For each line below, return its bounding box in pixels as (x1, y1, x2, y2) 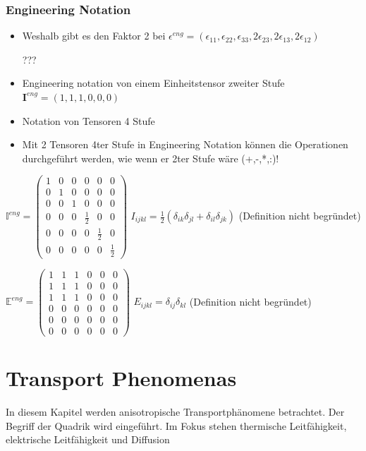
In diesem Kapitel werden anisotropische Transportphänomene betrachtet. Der (6, 404, 345, 419)
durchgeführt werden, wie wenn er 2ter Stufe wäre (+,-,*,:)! (22, 150, 279, 165)
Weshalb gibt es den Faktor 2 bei (22, 28, 166, 43)
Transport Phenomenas (6, 363, 237, 392)
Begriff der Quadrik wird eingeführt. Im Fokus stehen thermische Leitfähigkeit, (6, 418, 347, 433)
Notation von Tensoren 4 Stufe (22, 113, 155, 128)
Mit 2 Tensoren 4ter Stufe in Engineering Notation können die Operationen (22, 137, 348, 152)
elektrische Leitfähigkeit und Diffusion (6, 432, 170, 447)
